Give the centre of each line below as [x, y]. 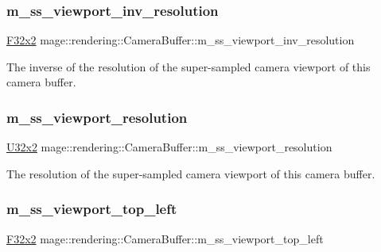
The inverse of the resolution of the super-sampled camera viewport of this [189, 66]
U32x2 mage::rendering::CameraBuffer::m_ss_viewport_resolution [169, 147]
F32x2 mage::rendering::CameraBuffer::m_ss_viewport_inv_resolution [181, 40]
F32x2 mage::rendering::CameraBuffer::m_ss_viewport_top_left [165, 238]
